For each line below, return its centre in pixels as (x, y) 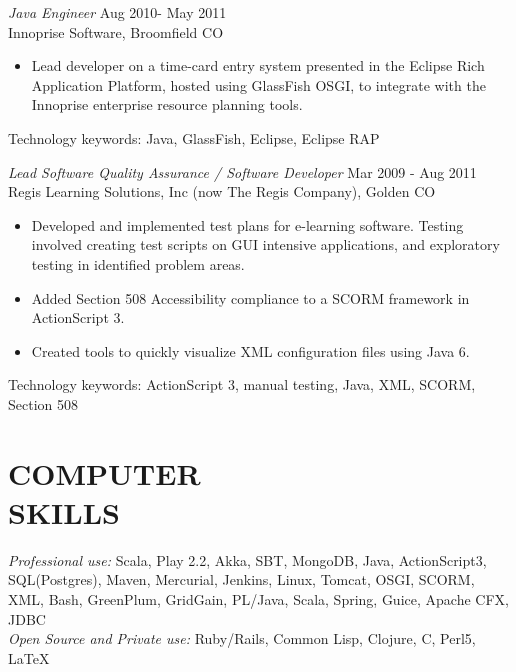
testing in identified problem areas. (138, 263)
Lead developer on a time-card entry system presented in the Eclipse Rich (258, 65)
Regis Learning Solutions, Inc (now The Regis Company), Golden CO (222, 191)
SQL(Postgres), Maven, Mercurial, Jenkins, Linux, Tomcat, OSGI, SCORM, (241, 579)
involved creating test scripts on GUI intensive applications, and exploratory (265, 244)
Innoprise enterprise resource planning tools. (167, 104)
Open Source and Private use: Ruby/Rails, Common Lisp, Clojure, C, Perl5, (242, 638)
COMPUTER (104, 472)
